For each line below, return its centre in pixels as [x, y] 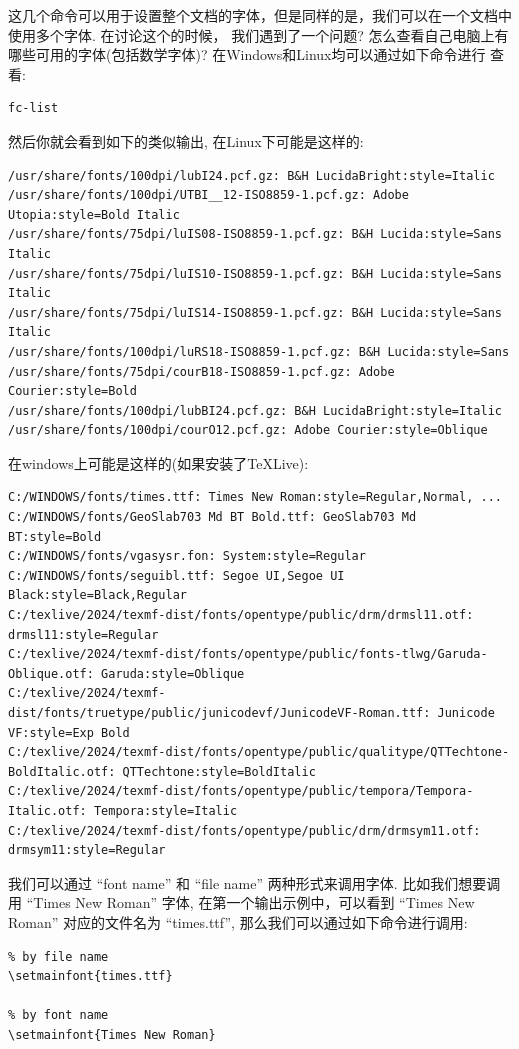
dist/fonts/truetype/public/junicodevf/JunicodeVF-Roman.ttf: [219, 713]
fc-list [33, 108]
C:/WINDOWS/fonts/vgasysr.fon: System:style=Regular [187, 556]
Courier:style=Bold [72, 391]
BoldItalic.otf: [62, 771]
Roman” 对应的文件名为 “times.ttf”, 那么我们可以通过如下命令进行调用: [238, 921]
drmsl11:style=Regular [83, 634]
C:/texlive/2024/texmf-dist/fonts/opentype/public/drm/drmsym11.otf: [244, 830]
